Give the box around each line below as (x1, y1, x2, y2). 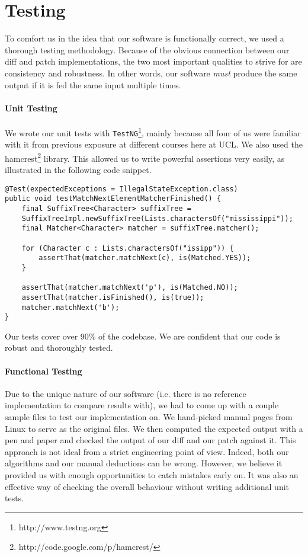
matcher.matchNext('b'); (21, 303, 120, 312)
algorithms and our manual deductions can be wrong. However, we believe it (5, 457, 283, 469)
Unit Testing (5, 101, 57, 114)
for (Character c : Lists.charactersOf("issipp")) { (21, 244, 234, 252)
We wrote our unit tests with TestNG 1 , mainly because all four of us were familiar (5, 124, 301, 139)
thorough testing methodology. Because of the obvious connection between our (5, 43, 290, 56)
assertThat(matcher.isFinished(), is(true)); (21, 293, 204, 302)
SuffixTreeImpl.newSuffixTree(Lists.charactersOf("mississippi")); (21, 214, 293, 223)
